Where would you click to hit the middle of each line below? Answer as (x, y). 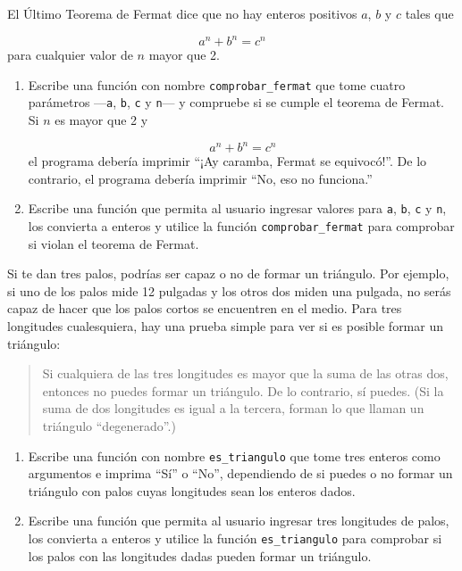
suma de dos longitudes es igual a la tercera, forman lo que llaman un (233, 408)
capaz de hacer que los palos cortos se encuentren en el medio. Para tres (205, 308)
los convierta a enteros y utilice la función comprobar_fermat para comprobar (241, 225)
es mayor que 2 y (101, 120)
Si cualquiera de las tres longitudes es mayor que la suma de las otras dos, (245, 373)
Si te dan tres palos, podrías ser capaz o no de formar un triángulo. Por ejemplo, (228, 273)
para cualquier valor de (70, 55)
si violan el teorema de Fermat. (113, 243)
